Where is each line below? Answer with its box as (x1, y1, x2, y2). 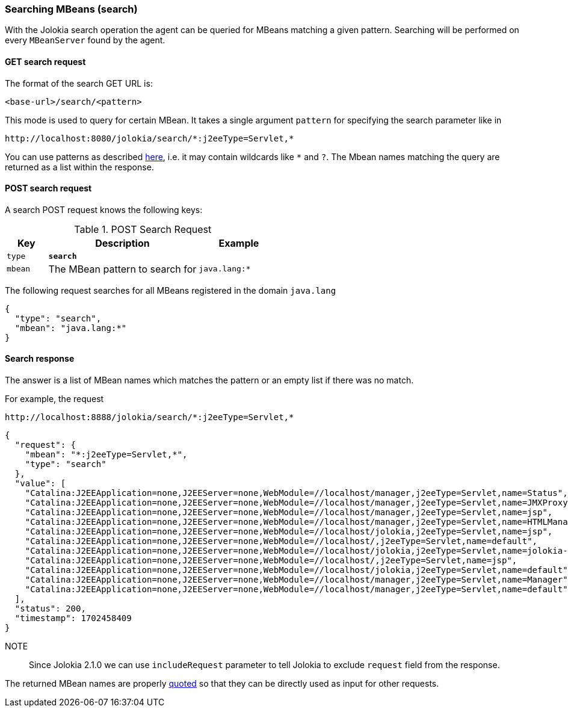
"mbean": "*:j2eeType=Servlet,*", (25, 450, 188, 460)
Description (95, 237, 150, 249)
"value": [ (14, 478, 66, 489)
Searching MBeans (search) (5, 3, 138, 15)
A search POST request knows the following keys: (5, 204, 203, 215)
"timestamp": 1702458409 (14, 613, 132, 624)
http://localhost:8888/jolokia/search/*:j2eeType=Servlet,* (5, 412, 294, 423)
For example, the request (5, 394, 104, 404)
